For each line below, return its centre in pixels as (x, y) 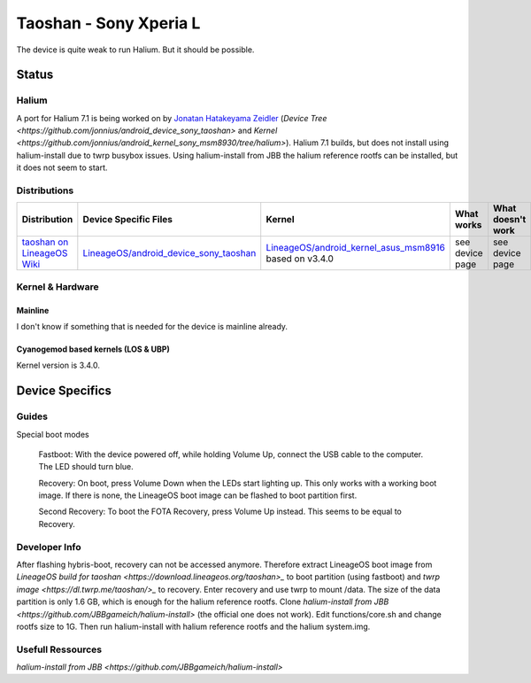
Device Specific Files (127, 220)
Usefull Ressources (59, 649)
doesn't (509, 220)
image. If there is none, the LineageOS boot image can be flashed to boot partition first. (198, 495)
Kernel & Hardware (58, 286)
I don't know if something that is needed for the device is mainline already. (152, 326)
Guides (32, 416)
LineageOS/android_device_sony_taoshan (169, 253)
